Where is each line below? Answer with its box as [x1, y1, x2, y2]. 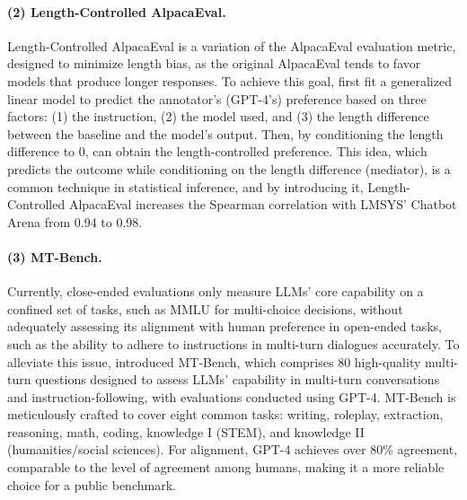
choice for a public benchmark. [7, 475, 176, 494]
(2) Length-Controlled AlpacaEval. [7, 2, 226, 21]
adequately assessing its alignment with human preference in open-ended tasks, [7, 317, 442, 336]
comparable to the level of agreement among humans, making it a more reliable [7, 458, 445, 477]
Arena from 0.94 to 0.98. [7, 212, 143, 231]
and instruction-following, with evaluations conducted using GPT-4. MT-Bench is [7, 387, 456, 406]
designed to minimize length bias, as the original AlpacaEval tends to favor [7, 54, 421, 73]
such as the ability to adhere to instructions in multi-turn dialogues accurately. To [7, 334, 460, 353]
